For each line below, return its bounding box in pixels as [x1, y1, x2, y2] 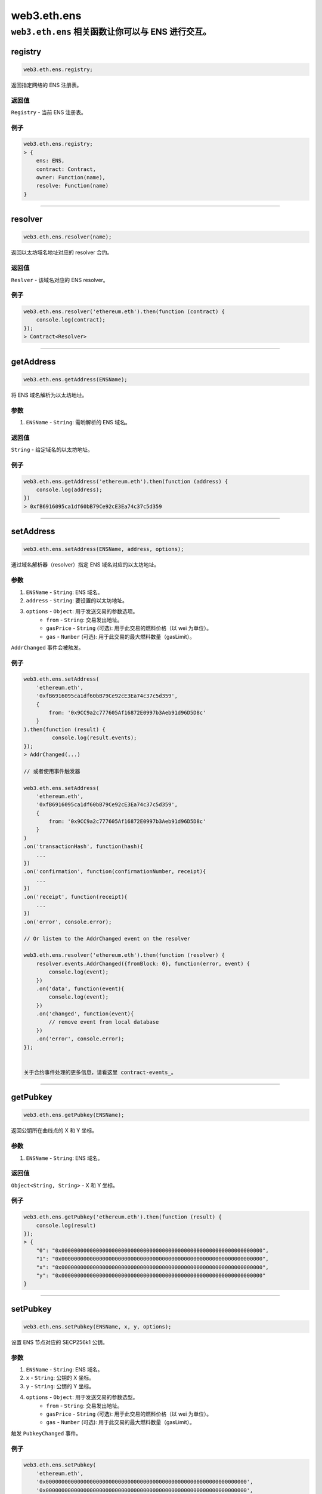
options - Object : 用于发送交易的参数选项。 [26, 608, 138, 615]
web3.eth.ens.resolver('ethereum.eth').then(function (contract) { [23, 308, 225, 315]
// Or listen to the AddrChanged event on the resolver [23, 935, 191, 942]
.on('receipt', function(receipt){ [23, 893, 128, 900]
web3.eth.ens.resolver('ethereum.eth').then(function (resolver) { [23, 952, 225, 959]
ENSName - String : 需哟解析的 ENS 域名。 [26, 418, 131, 425]
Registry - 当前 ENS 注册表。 [11, 108, 86, 116]
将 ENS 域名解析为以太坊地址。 [11, 391, 88, 399]
